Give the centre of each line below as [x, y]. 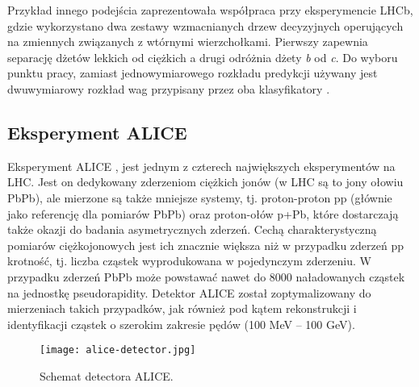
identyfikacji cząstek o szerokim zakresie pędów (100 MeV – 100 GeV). [181, 324]
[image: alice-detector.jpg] [118, 350]
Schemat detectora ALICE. [107, 375]
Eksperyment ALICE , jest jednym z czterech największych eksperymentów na [201, 166]
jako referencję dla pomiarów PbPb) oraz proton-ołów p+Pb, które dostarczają [203, 213]
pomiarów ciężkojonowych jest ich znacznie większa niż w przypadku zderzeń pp [206, 245]
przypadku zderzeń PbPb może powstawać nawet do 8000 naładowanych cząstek [206, 276]
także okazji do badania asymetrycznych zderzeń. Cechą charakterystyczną [192, 229]
